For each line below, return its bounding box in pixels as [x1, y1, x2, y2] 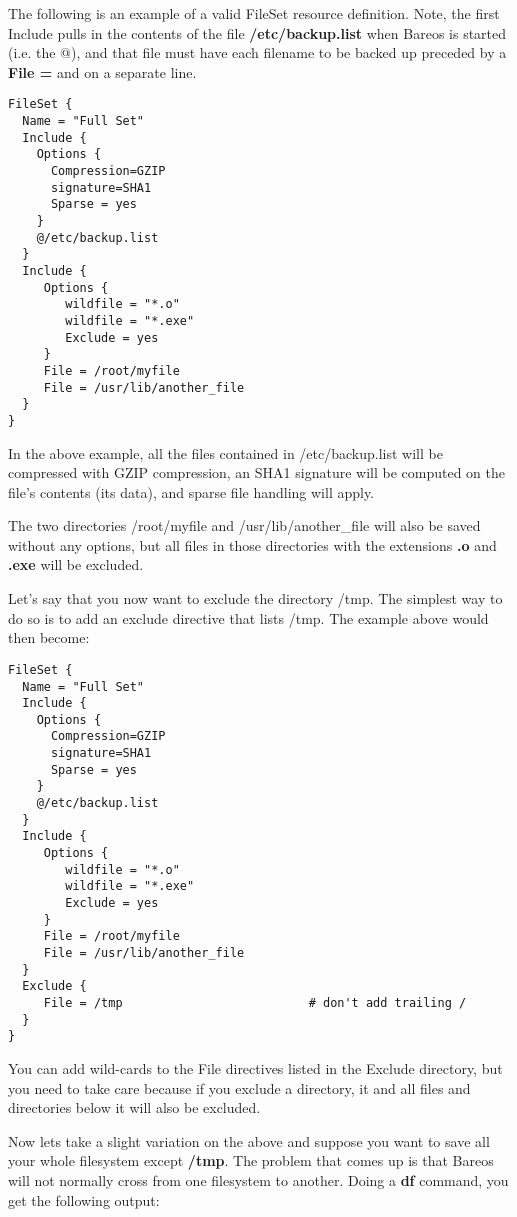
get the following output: [8, 1189, 160, 1210]
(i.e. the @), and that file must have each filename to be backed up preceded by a [8, 42, 507, 63]
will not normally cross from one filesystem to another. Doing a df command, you [8, 1169, 509, 1190]
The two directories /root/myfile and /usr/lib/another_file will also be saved [8, 515, 481, 536]
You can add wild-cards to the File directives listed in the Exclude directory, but [8, 1057, 503, 1078]
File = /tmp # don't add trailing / [43, 995, 467, 1010]
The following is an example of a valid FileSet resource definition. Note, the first [8, 3, 500, 23]
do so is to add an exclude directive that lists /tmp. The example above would [8, 607, 489, 628]
